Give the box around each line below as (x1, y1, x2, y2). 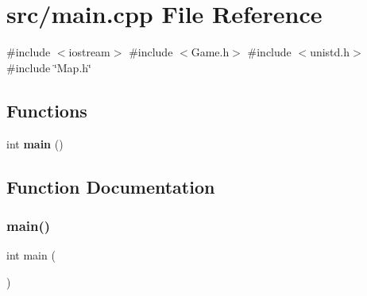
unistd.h (310, 44, 350, 60)
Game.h (191, 44, 230, 60)
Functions (6, 98, 87, 122)
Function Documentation (6, 174, 215, 198)
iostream (68, 44, 110, 60)
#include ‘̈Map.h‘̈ (6, 59, 91, 75)
